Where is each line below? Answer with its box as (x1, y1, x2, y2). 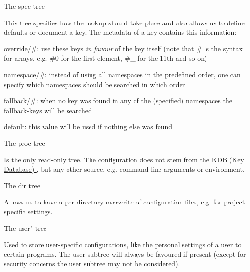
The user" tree (4, 223, 47, 233)
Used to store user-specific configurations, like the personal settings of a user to (4, 239, 242, 249)
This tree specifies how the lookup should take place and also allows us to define (4, 17, 245, 27)
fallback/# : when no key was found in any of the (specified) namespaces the (4, 95, 232, 106)
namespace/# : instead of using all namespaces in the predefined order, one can (4, 69, 241, 79)
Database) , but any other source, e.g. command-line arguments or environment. (4, 164, 245, 174)
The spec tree (4, 1, 45, 11)
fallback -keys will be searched (4, 105, 92, 115)
